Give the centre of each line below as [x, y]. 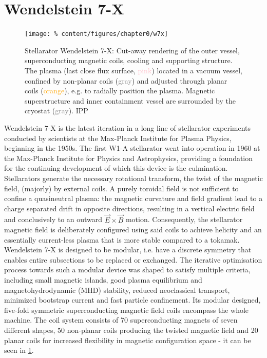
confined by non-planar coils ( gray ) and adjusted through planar [126, 80]
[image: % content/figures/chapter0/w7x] [97, 34]
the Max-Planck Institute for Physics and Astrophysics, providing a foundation [129, 158]
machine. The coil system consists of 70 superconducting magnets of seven [121, 320]
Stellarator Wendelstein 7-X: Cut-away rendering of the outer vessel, [132, 50]
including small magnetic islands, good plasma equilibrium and [103, 280]
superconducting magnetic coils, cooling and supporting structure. [129, 60]
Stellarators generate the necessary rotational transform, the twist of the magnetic [133, 178]
